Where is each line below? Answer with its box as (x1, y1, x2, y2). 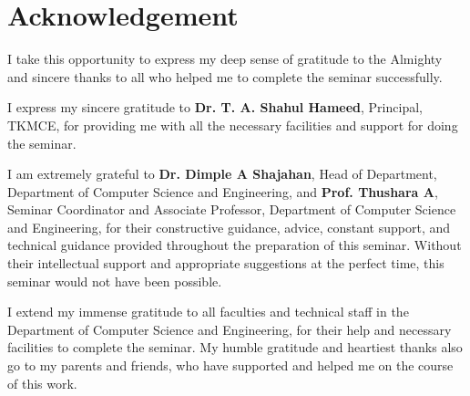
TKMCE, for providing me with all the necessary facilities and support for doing (7, 115, 458, 134)
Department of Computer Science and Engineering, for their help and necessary (7, 319, 452, 339)
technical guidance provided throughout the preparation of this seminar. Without (7, 235, 462, 255)
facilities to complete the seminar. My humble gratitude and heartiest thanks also (7, 338, 463, 357)
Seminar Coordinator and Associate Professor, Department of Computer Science (7, 200, 456, 219)
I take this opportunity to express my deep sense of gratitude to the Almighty (7, 49, 443, 68)
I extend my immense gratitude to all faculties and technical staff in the (7, 302, 409, 321)
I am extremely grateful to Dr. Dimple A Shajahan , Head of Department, (7, 164, 437, 183)
